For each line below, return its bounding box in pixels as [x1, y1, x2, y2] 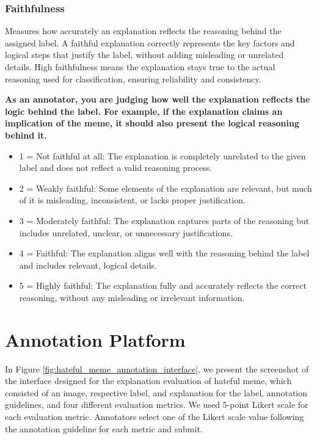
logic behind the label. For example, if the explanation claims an [5, 104, 283, 117]
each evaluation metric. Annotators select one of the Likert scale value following [5, 410, 304, 423]
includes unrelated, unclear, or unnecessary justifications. [19, 226, 233, 239]
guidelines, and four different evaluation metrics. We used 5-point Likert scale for [5, 398, 308, 411]
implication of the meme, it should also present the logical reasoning [5, 117, 299, 129]
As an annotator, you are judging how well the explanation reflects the [5, 93, 310, 106]
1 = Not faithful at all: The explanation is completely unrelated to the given [19, 149, 306, 162]
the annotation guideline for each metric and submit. [5, 422, 203, 435]
